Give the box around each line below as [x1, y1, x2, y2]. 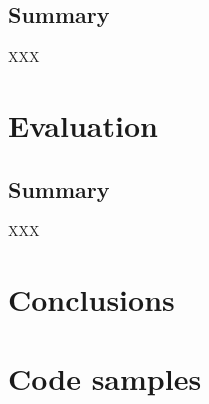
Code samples [8, 357, 202, 398]
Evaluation [8, 104, 158, 145]
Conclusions [8, 279, 175, 320]
